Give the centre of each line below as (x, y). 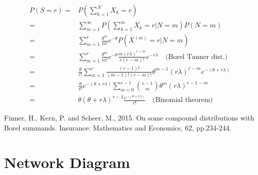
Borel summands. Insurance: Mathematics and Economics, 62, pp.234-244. (118, 127)
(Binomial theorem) (183, 100)
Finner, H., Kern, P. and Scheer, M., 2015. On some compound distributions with (129, 118)
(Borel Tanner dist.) (196, 57)
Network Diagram (67, 162)
